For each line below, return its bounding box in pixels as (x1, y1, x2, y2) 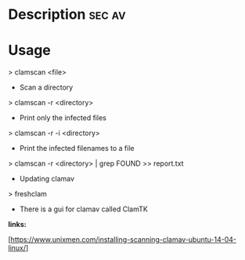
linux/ (8, 244, 27, 253)
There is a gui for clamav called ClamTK (19, 204, 149, 214)
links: (8, 220, 27, 229)
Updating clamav (19, 174, 75, 184)
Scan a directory (19, 82, 74, 92)
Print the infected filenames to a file (19, 144, 135, 153)
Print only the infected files (19, 113, 107, 123)
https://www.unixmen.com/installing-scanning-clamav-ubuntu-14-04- (10, 235, 237, 244)
